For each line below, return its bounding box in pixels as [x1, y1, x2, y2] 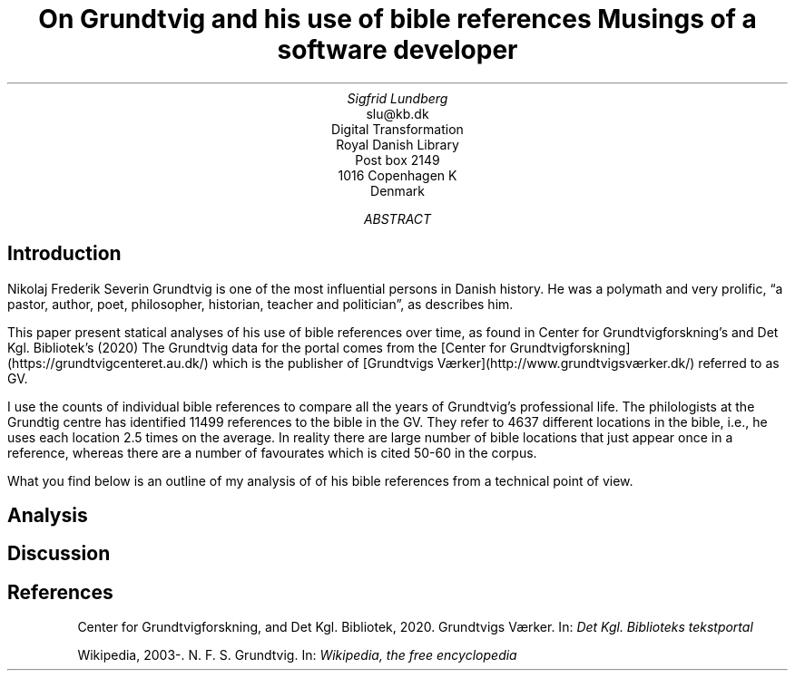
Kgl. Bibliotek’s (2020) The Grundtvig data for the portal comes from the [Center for [7, 339, 506, 355]
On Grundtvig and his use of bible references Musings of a [38, 4, 757, 34]
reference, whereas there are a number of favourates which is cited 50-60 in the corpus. [7, 444, 537, 460]
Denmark [370, 182, 425, 199]
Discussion [7, 542, 111, 566]
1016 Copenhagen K [338, 167, 457, 183]
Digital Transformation [331, 121, 464, 137]
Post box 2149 [355, 151, 440, 168]
